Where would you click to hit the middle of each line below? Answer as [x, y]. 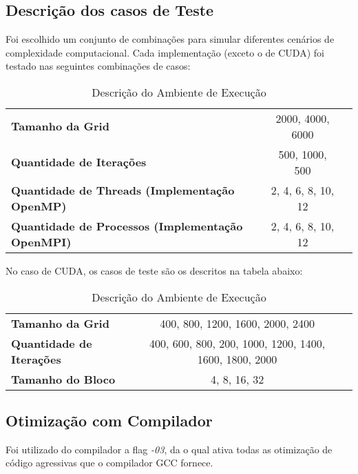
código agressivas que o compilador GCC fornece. [109, 463]
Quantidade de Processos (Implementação [127, 226]
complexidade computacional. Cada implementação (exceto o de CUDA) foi [165, 52]
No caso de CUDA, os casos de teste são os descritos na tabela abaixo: [154, 270]
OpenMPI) [41, 241]
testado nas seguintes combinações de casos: [98, 66]
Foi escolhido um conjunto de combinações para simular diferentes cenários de [170, 39]
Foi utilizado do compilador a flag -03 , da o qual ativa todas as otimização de [169, 449]
